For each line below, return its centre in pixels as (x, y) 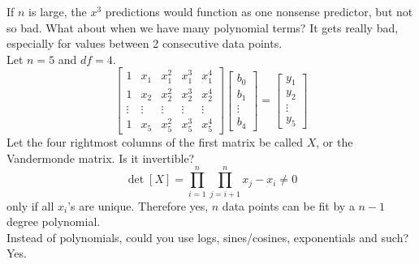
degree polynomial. (54, 221)
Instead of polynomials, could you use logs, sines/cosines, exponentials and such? (208, 237)
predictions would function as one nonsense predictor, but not (259, 11)
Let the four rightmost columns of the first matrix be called (155, 142)
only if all (30, 205)
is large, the (58, 11)
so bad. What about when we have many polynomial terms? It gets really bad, (203, 27)
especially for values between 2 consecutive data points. (145, 43)
